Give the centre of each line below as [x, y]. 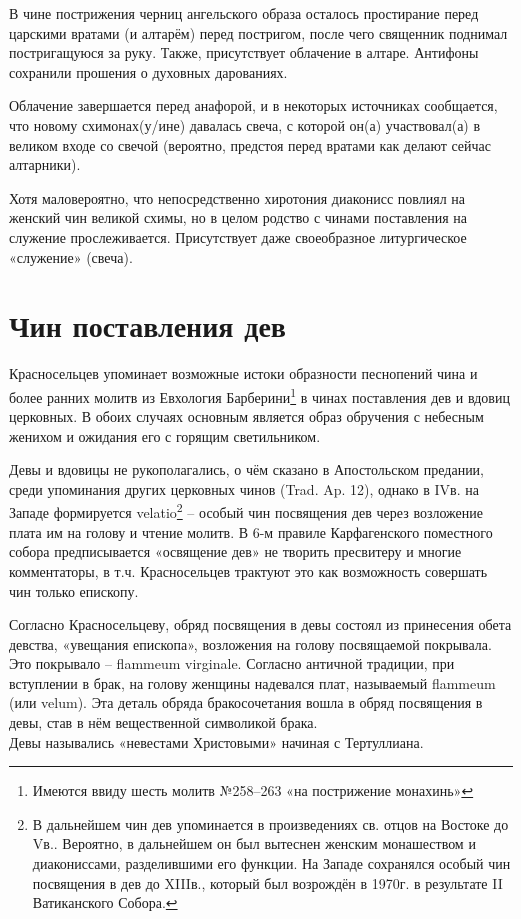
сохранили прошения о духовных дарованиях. [148, 71]
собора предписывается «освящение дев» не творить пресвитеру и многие [235, 551]
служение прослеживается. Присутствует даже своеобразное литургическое [238, 236]
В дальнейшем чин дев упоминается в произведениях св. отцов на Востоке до [270, 823]
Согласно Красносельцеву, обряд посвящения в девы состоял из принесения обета [260, 624]
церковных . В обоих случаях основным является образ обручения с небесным [246, 416]
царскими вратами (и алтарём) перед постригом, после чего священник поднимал [258, 32]
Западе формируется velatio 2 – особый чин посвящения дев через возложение [246, 511]
